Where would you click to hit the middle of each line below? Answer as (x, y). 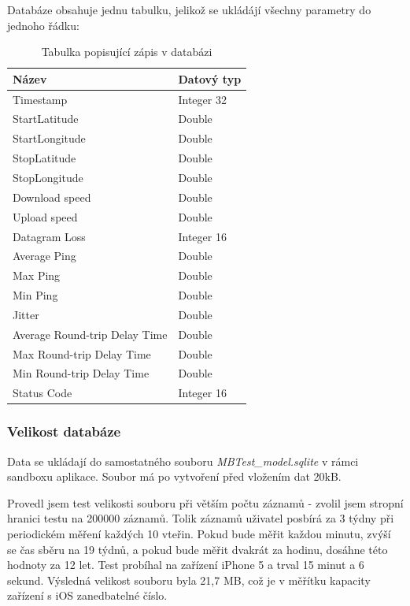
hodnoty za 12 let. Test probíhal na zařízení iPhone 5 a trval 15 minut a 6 (186, 565)
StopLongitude (48, 177)
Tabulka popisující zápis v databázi (127, 52)
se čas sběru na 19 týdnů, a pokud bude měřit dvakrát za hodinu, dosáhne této (198, 549)
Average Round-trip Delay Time (90, 334)
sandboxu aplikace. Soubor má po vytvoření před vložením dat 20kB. (174, 476)
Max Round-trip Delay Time (82, 353)
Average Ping (44, 256)
